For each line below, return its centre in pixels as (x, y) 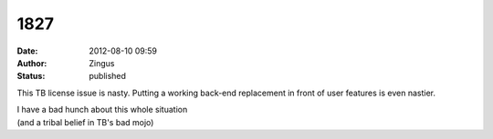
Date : (27, 51)
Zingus (102, 63)
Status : (31, 76)
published (108, 76)
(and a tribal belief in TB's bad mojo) (85, 122)
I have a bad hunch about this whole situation (102, 110)
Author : (32, 63)
